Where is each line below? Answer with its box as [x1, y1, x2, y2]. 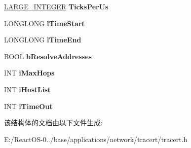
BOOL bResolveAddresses [4, 51, 92, 61]
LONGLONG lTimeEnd [4, 35, 81, 45]
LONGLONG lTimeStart [4, 18, 85, 28]
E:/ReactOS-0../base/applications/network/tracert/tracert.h [4, 134, 188, 144]
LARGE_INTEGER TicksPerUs [4, 1, 109, 11]
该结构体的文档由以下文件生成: [4, 117, 103, 128]
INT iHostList [4, 84, 51, 94]
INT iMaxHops [4, 68, 55, 78]
